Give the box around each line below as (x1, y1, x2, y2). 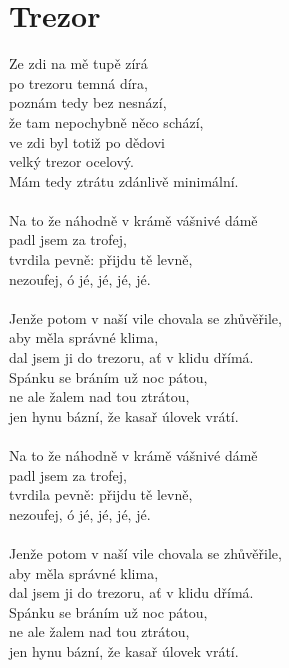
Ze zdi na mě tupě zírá (9, 53, 148, 74)
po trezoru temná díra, (9, 72, 148, 93)
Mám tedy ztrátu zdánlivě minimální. (9, 170, 239, 191)
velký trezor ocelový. (9, 151, 134, 172)
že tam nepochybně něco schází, (9, 111, 204, 132)
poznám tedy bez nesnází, (9, 92, 167, 113)
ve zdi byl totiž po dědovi (9, 131, 165, 152)
